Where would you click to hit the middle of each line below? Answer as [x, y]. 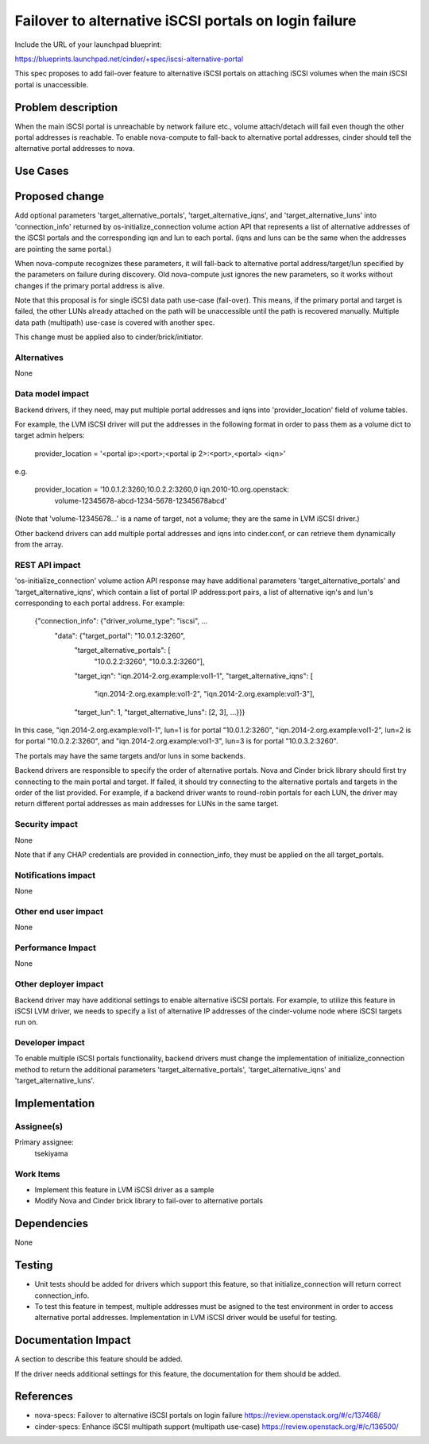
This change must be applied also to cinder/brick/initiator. [109, 337]
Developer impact [50, 1043]
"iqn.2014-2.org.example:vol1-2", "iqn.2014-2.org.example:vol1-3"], [205, 694]
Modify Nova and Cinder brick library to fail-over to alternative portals [149, 1201]
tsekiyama [51, 1153]
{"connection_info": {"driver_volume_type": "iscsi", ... [121, 621]
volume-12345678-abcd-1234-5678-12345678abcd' [141, 500]
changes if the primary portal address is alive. [90, 285]
